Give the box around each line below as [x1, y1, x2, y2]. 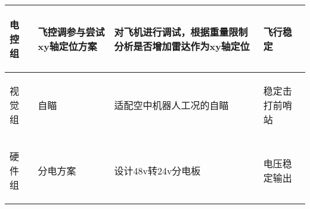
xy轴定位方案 [38, 39, 97, 53]
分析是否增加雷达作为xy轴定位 [114, 39, 250, 53]
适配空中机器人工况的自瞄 [114, 98, 229, 112]
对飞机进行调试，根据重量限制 [114, 25, 248, 39]
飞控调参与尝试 [38, 25, 105, 39]
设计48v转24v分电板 [114, 164, 201, 177]
